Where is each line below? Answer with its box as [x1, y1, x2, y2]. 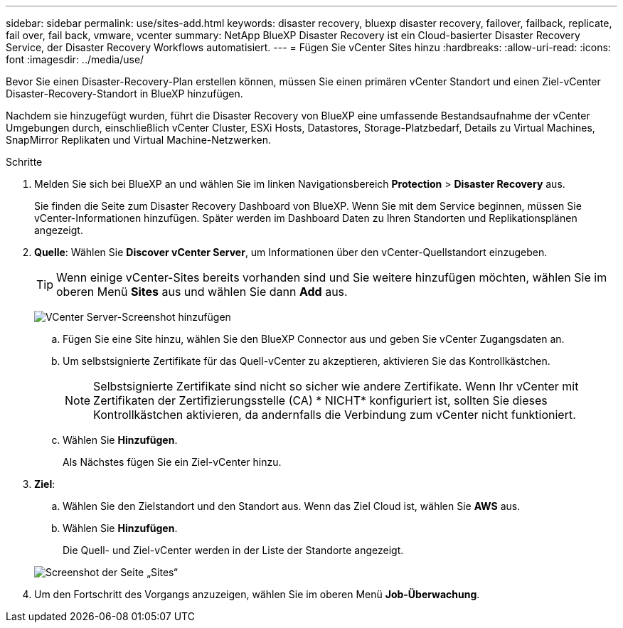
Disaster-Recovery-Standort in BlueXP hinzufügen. [6, 87, 243, 100]
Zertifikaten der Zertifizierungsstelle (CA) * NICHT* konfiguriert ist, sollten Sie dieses [93, 393, 548, 408]
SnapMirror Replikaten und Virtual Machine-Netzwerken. [6, 134, 271, 146]
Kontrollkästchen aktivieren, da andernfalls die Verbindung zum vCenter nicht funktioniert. [93, 408, 576, 422]
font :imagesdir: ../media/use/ [6, 53, 144, 65]
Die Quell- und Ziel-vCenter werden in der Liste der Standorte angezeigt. [63, 544, 404, 556]
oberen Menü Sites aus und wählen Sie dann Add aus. [56, 284, 348, 299]
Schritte [6, 156, 43, 168]
